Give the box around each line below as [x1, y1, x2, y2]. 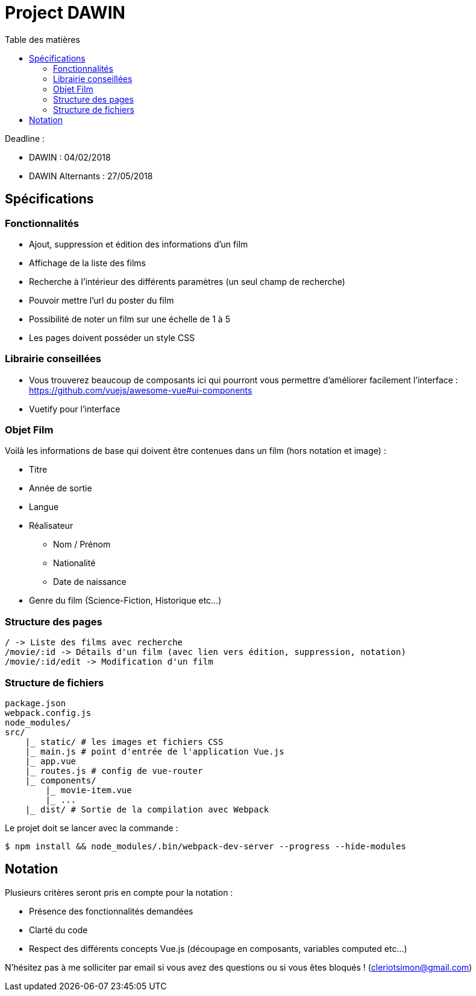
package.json [5, 698, 66, 708]
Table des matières [5, 34, 80, 45]
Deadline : [5, 133, 45, 144]
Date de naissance [53, 576, 127, 587]
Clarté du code [29, 924, 88, 935]
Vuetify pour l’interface [29, 403, 121, 414]
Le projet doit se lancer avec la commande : [5, 822, 178, 833]
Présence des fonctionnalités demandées [29, 905, 193, 916]
